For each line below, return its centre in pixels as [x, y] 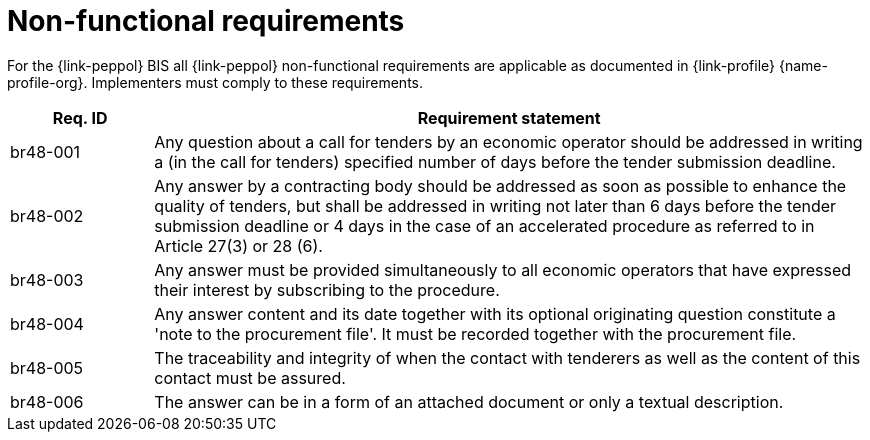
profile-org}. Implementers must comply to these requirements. [215, 82]
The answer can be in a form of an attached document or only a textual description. [469, 401]
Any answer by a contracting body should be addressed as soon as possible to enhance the [500, 185]
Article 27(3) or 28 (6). [238, 245]
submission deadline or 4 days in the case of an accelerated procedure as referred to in [484, 225]
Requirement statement [509, 117]
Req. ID [80, 117]
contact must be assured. [250, 377]
